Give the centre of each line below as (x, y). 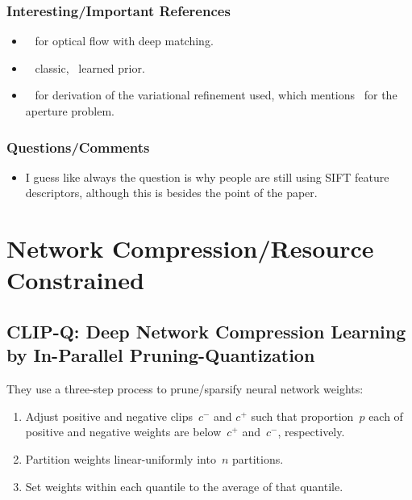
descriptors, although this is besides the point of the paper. (171, 193)
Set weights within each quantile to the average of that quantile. (184, 486)
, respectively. (311, 432)
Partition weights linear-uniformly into (121, 458)
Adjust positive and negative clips (109, 416)
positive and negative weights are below (123, 432)
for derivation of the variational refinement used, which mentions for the (216, 95)
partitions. (258, 458)
